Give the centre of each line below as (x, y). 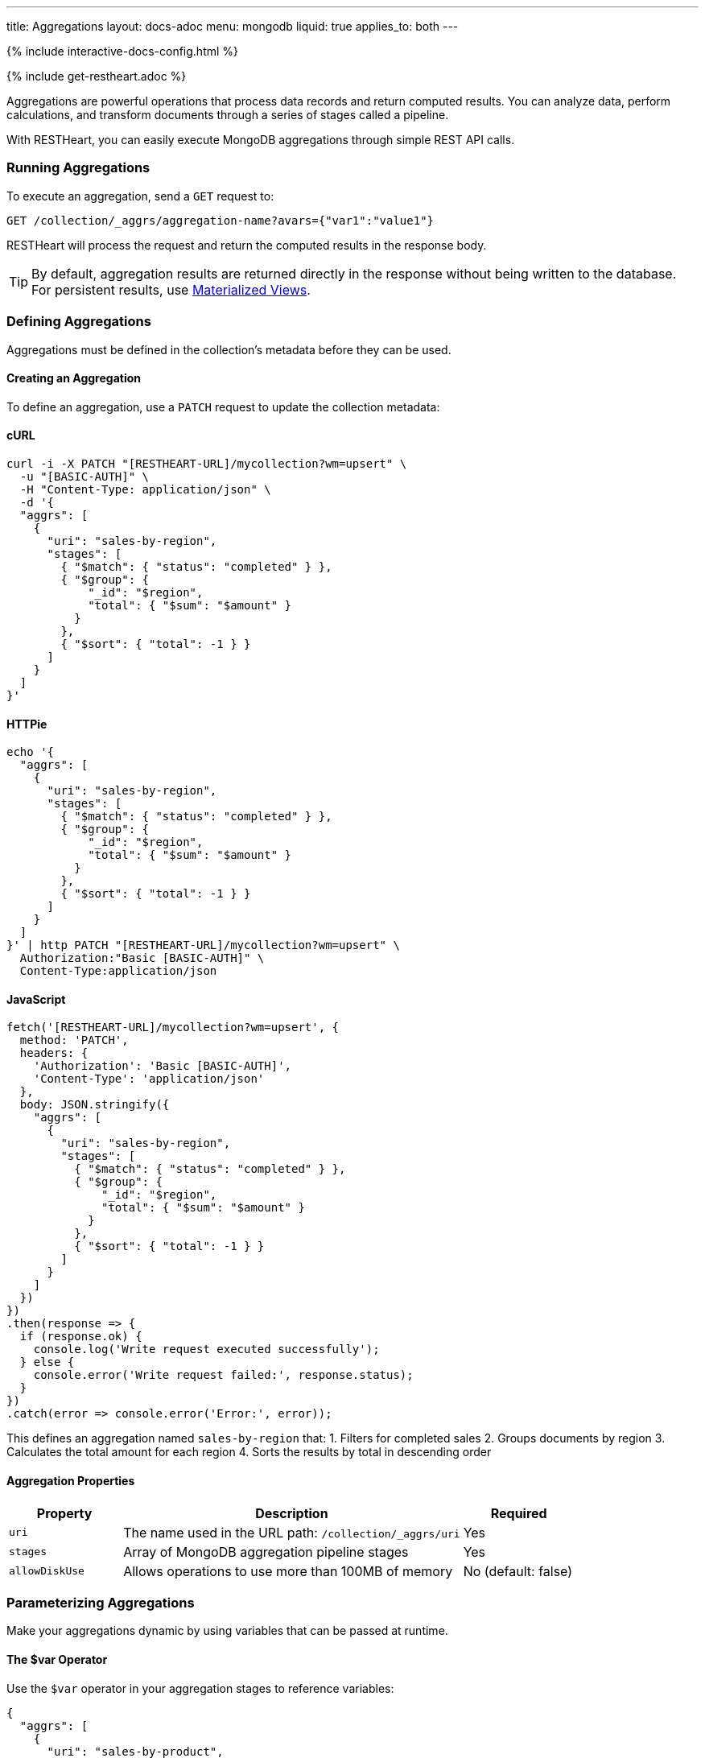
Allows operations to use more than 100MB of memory (288, 1571)
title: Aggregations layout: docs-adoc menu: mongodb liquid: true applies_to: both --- (233, 26)
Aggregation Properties (71, 1480)
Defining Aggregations (79, 322)
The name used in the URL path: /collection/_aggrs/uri (292, 1532)
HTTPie (27, 724)
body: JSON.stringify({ (95, 1105)
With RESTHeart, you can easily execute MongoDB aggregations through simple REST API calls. (261, 140)
